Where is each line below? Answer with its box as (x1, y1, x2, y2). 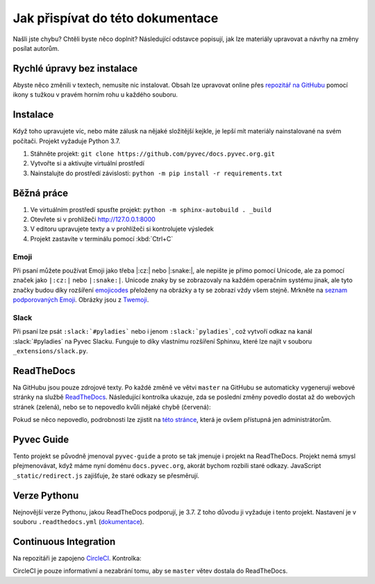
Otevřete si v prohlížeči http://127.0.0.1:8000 (30, 216, 156, 223)
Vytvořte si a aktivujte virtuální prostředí (30, 159, 145, 168)
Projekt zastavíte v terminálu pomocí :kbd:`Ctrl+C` (30, 234, 174, 243)
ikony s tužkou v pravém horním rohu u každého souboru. (12, 90, 178, 99)
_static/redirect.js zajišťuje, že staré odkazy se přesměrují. (12, 471, 200, 480)
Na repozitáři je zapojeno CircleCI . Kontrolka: (12, 553, 142, 562)
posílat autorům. (12, 44, 60, 52)
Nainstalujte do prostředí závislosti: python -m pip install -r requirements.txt (30, 169, 283, 177)
